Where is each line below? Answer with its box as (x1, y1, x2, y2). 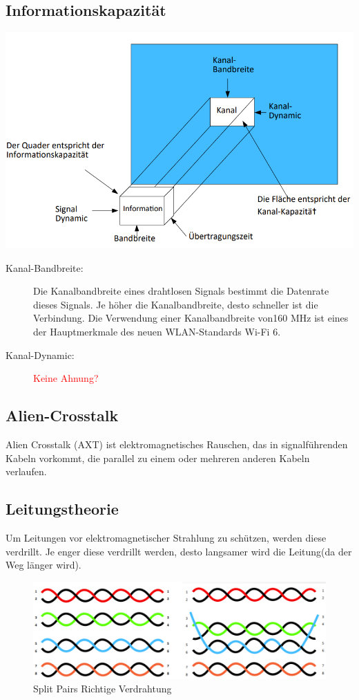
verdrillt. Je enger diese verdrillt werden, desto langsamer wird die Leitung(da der (6, 544, 352, 558)
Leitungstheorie (6, 498, 119, 519)
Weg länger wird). (6, 558, 81, 572)
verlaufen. (6, 464, 47, 479)
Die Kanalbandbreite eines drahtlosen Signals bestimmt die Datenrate (33, 284, 329, 298)
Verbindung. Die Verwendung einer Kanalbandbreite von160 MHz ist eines (33, 311, 349, 325)
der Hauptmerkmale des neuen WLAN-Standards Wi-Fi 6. (33, 324, 281, 339)
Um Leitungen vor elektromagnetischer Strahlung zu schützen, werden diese (6, 531, 327, 545)
